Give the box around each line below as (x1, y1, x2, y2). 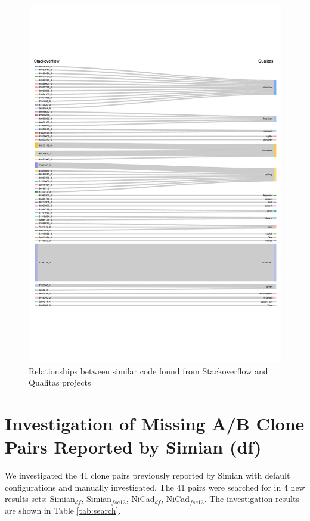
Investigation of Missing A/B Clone (5, 411, 305, 435)
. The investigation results (204, 492, 299, 505)
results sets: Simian (5, 492, 75, 505)
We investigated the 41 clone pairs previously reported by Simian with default (5, 469, 290, 482)
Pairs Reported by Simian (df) (5, 435, 262, 459)
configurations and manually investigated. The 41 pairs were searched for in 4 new (5, 480, 305, 493)
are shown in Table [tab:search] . (5, 504, 121, 516)
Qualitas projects (29, 376, 91, 389)
